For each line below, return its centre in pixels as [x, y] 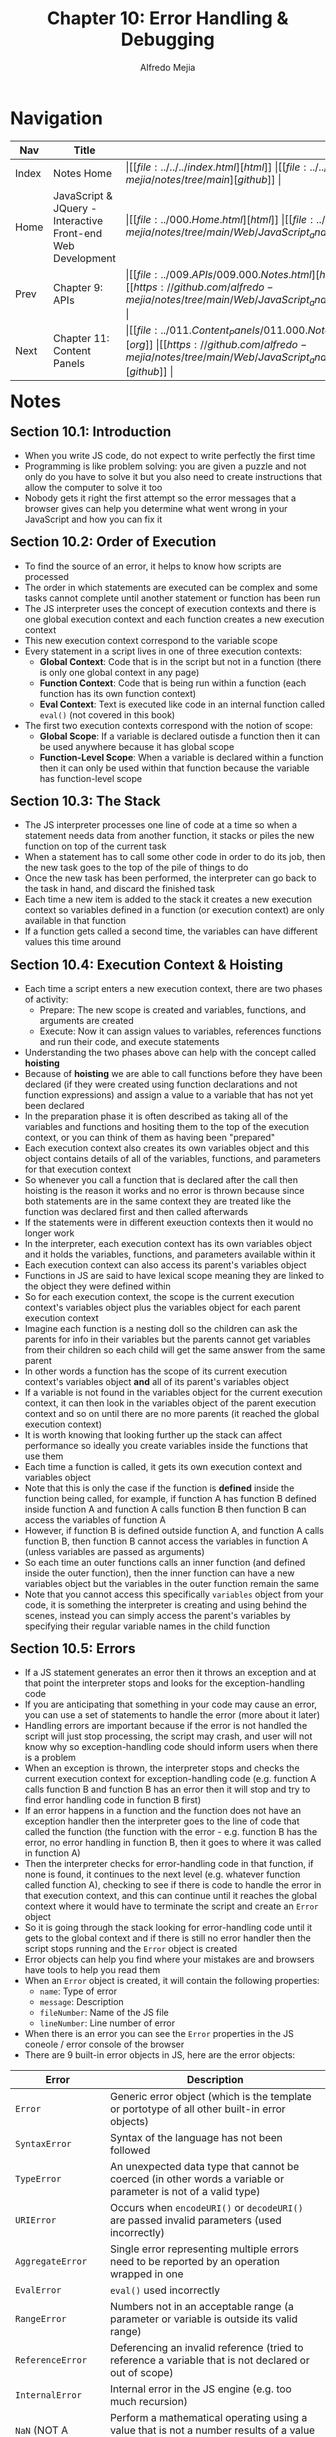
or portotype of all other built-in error [197, 2109]
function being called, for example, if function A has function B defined [171, 1498]
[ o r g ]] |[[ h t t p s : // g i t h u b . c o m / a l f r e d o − [216, 344]
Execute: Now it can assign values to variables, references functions [180, 1031]
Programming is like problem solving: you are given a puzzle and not [165, 466]
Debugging [168, 39]
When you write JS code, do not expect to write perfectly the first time [170, 456]
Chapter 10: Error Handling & [167, 18]
